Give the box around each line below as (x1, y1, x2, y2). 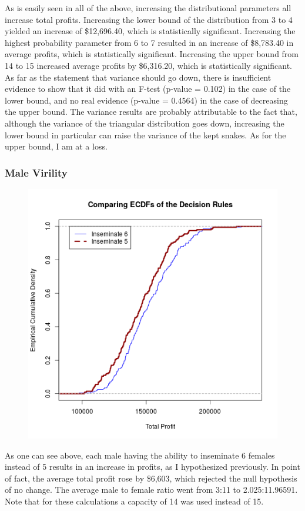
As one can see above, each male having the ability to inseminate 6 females (5, 449, 275, 461)
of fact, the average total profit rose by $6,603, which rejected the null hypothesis (5, 472, 297, 484)
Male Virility (5, 165, 68, 180)
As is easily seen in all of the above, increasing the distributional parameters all (5, 2, 291, 14)
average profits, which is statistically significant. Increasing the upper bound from (5, 48, 299, 60)
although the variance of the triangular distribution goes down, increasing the (5, 117, 284, 129)
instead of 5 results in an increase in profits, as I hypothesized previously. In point (5, 460, 300, 473)
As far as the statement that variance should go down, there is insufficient (5, 71, 272, 83)
